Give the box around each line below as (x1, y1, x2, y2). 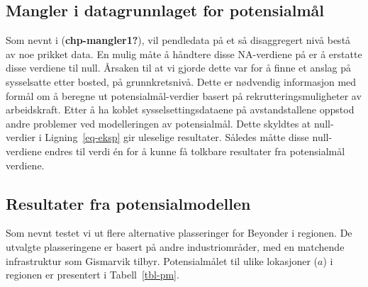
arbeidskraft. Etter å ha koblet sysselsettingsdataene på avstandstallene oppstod (6, 102, 355, 117)
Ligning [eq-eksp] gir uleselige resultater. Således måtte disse (45, 130, 309, 145)
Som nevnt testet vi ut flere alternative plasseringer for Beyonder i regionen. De (6, 225, 352, 240)
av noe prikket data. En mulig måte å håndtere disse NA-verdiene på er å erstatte (6, 46, 362, 61)
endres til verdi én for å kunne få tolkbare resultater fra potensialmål (45, 143, 345, 158)
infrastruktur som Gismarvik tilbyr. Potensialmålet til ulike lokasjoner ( (6, 253, 318, 268)
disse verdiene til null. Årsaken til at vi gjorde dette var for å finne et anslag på (6, 60, 352, 75)
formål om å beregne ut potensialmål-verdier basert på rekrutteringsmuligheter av (6, 88, 362, 103)
